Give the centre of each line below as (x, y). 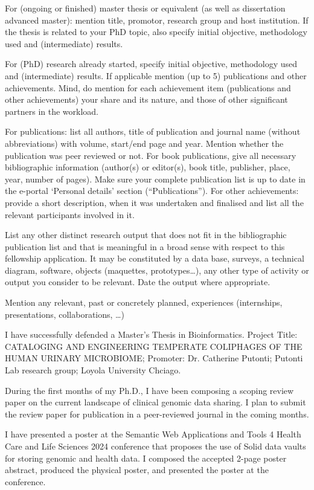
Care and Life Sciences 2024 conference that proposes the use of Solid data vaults (155, 446)
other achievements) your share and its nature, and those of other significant (146, 99)
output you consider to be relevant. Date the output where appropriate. (138, 282)
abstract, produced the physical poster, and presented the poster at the (137, 470)
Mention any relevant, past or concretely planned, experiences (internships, (144, 302)
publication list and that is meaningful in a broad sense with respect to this (145, 246)
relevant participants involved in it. (70, 214)
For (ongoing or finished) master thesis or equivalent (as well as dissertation (145, 8)
